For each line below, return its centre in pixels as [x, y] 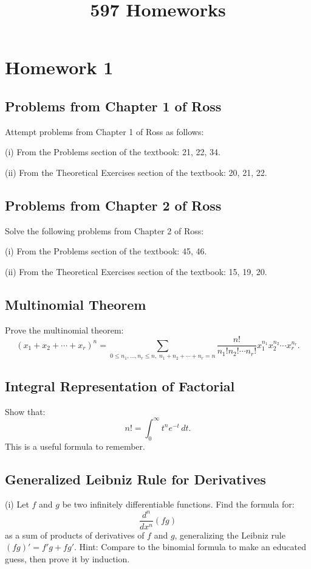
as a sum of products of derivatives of [75, 535]
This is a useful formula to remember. [75, 446]
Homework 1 [59, 67]
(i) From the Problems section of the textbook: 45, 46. [106, 251]
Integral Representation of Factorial [120, 386]
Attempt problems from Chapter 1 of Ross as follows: [104, 131]
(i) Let [17, 504]
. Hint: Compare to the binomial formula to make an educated [190, 547]
